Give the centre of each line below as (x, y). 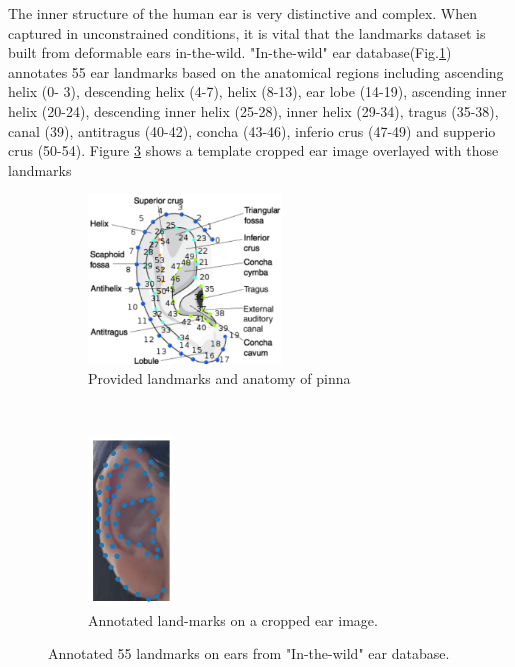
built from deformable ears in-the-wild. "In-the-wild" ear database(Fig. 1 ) (230, 52)
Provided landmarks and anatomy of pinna (219, 378)
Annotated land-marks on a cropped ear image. (233, 619)
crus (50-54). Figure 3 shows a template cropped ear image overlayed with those (253, 150)
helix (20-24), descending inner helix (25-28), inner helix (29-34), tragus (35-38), (253, 110)
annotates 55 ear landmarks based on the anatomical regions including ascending (256, 71)
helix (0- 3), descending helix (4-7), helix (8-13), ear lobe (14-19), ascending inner (257, 91)
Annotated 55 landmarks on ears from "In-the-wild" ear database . (249, 653)
